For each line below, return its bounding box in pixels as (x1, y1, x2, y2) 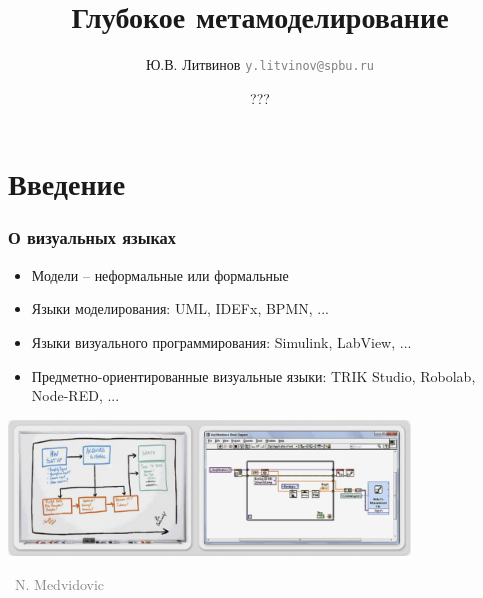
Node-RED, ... (31, 385, 120, 406)
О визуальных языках (8, 225, 176, 250)
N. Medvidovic (14, 573, 105, 594)
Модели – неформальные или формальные (31, 264, 289, 285)
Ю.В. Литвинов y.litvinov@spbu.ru (145, 54, 374, 75)
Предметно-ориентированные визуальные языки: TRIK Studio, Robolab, (31, 365, 476, 386)
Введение (8, 163, 126, 204)
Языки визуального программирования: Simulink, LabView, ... (31, 331, 412, 352)
